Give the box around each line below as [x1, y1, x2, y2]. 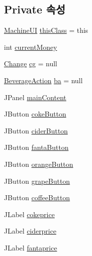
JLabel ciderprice [4, 226, 57, 236]
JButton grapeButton [4, 175, 70, 186]
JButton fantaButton [4, 142, 69, 152]
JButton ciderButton [4, 125, 68, 135]
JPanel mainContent [4, 92, 67, 102]
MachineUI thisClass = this [4, 25, 89, 35]
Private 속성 [4, 1, 66, 17]
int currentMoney [4, 41, 57, 52]
